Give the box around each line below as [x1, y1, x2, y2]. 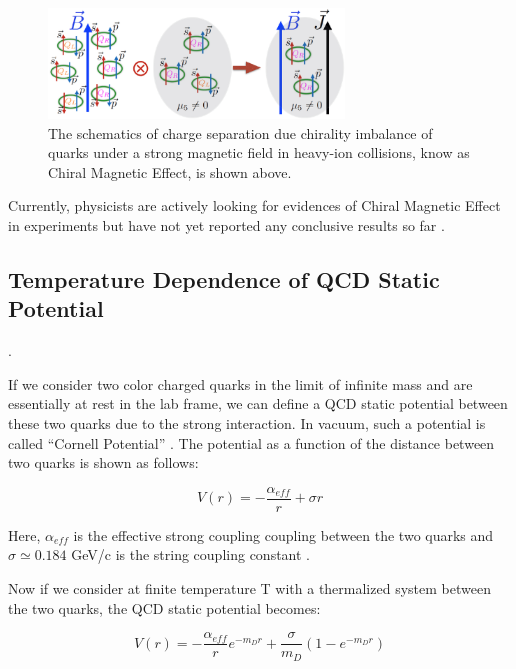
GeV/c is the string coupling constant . [71, 544, 310, 565]
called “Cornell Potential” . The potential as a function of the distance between [8, 432, 495, 453]
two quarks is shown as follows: [8, 452, 199, 473]
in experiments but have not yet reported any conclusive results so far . [8, 215, 445, 235]
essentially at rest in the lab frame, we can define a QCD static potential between [8, 393, 508, 414]
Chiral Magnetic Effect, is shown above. [48, 161, 292, 182]
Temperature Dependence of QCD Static [8, 263, 440, 294]
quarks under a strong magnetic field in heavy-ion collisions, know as [48, 142, 470, 163]
